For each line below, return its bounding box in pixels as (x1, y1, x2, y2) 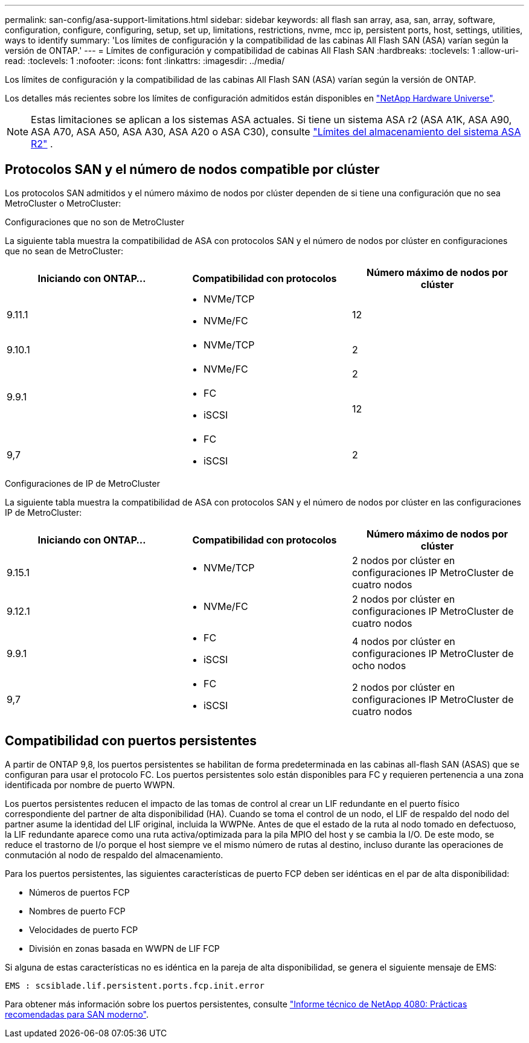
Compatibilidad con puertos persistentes (5, 733, 257, 749)
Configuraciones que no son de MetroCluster (5, 216, 185, 227)
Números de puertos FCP (29, 887, 130, 897)
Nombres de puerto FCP (29, 905, 126, 916)
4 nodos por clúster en (351, 635, 455, 647)
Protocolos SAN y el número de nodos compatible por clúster (5, 162, 380, 178)
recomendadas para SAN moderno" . (5, 1009, 149, 1019)
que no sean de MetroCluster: (5, 245, 123, 256)
